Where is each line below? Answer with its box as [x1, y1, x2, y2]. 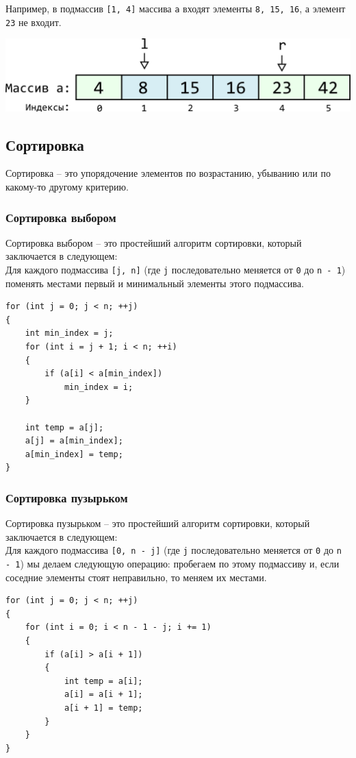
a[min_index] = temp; [25, 449, 123, 459]
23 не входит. [5, 14, 62, 29]
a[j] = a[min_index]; [25, 436, 123, 446]
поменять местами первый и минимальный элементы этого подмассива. [5, 276, 304, 290]
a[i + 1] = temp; [64, 703, 143, 713]
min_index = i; [64, 382, 133, 392]
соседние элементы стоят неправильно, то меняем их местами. [5, 570, 267, 584]
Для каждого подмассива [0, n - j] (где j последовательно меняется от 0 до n [5, 543, 342, 557]
